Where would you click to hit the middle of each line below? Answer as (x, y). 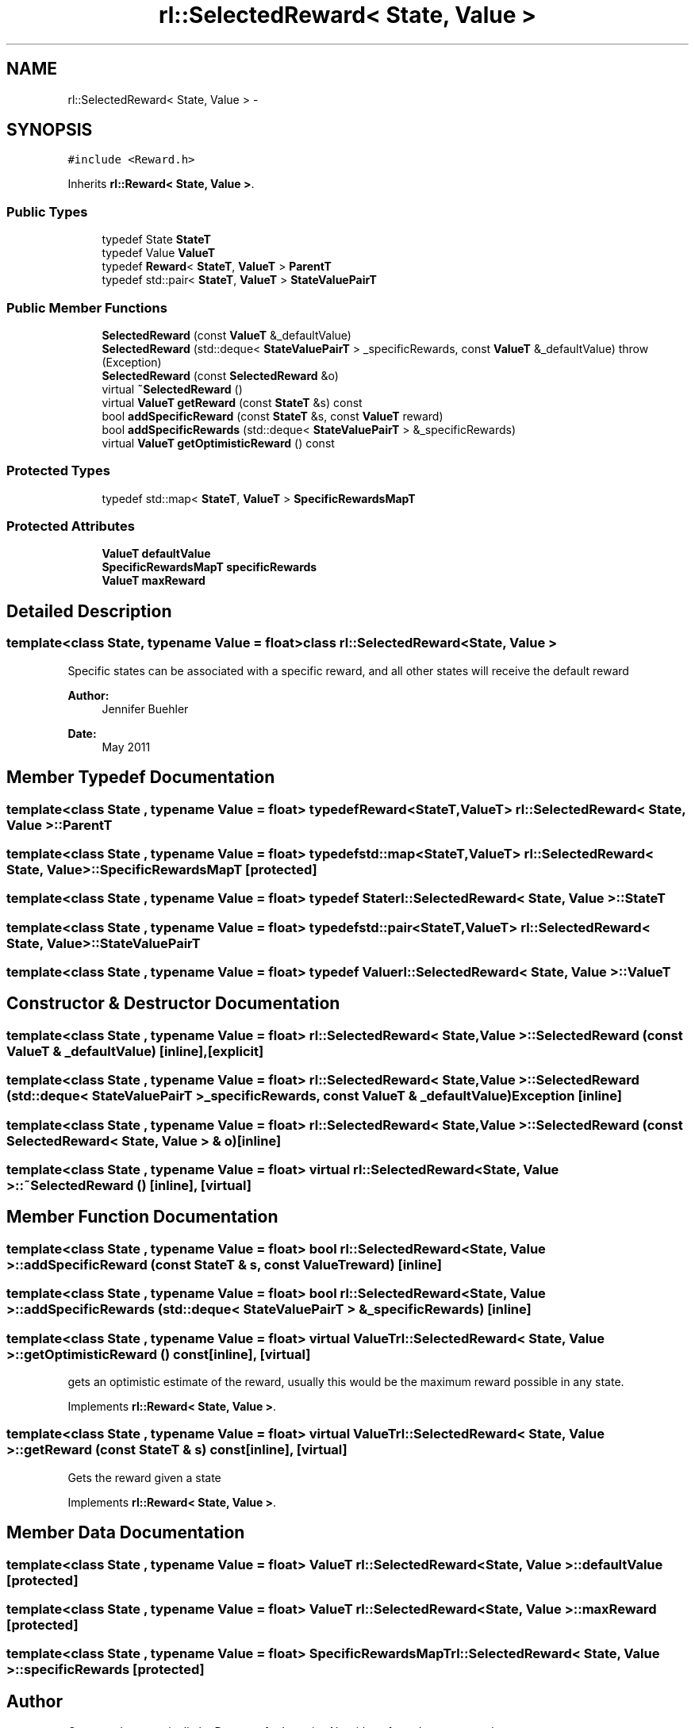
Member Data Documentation (126, 1533)
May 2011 (126, 747)
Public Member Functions (87, 307)
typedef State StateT (156, 240)
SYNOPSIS (50, 130)
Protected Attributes (71, 526)
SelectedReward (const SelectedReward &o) (220, 375)
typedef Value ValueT (159, 253)
